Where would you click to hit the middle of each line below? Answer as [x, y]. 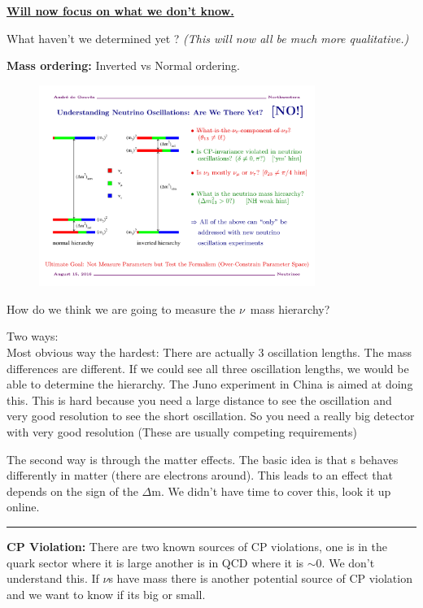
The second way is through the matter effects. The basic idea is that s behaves [203, 459]
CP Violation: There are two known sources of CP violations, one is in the [197, 546]
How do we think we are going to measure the [121, 308]
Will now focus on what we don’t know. [120, 11]
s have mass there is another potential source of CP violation [260, 578]
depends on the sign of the [72, 491]
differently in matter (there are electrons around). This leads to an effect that [200, 475]
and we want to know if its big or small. [106, 594]
